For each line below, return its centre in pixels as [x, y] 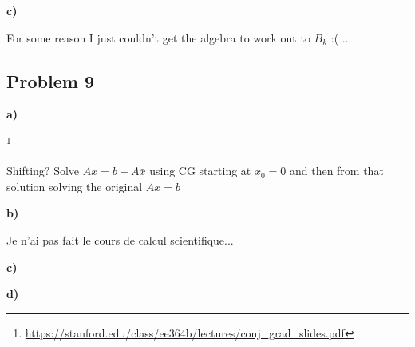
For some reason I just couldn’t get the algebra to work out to [158, 37]
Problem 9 [50, 80]
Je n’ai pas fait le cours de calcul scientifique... [120, 240]
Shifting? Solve [43, 171]
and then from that [336, 171]
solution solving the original [75, 186]
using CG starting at [200, 171]
